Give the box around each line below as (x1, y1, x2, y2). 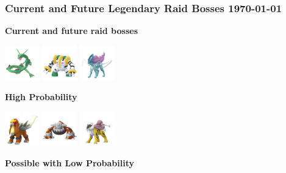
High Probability (5, 90, 77, 103)
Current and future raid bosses (5, 24, 138, 37)
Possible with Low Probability (5, 156, 135, 169)
